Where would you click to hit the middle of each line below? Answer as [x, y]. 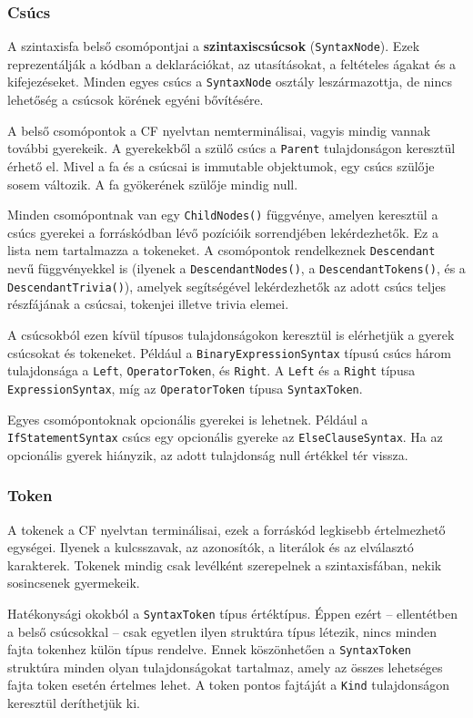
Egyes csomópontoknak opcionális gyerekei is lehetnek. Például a [188, 419]
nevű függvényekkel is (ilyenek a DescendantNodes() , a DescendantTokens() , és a [236, 268]
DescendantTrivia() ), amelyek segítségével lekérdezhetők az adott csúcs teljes [226, 286]
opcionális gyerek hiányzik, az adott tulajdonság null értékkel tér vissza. [208, 454]
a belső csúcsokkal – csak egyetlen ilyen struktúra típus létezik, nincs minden [222, 631]
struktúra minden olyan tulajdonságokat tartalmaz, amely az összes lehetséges [225, 667]
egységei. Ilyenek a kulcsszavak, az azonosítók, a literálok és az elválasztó [211, 547]
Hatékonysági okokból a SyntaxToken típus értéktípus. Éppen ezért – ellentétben [232, 613]
